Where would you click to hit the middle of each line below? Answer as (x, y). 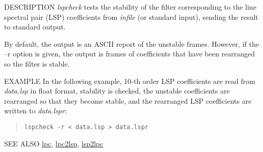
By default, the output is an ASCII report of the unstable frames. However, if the (131, 43)
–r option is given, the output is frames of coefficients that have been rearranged (130, 54)
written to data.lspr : (35, 111)
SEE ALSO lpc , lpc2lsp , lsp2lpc (54, 143)
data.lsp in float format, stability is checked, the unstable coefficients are (117, 91)
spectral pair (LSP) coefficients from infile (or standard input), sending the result (131, 17)
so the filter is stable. (37, 63)
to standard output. (35, 27)
